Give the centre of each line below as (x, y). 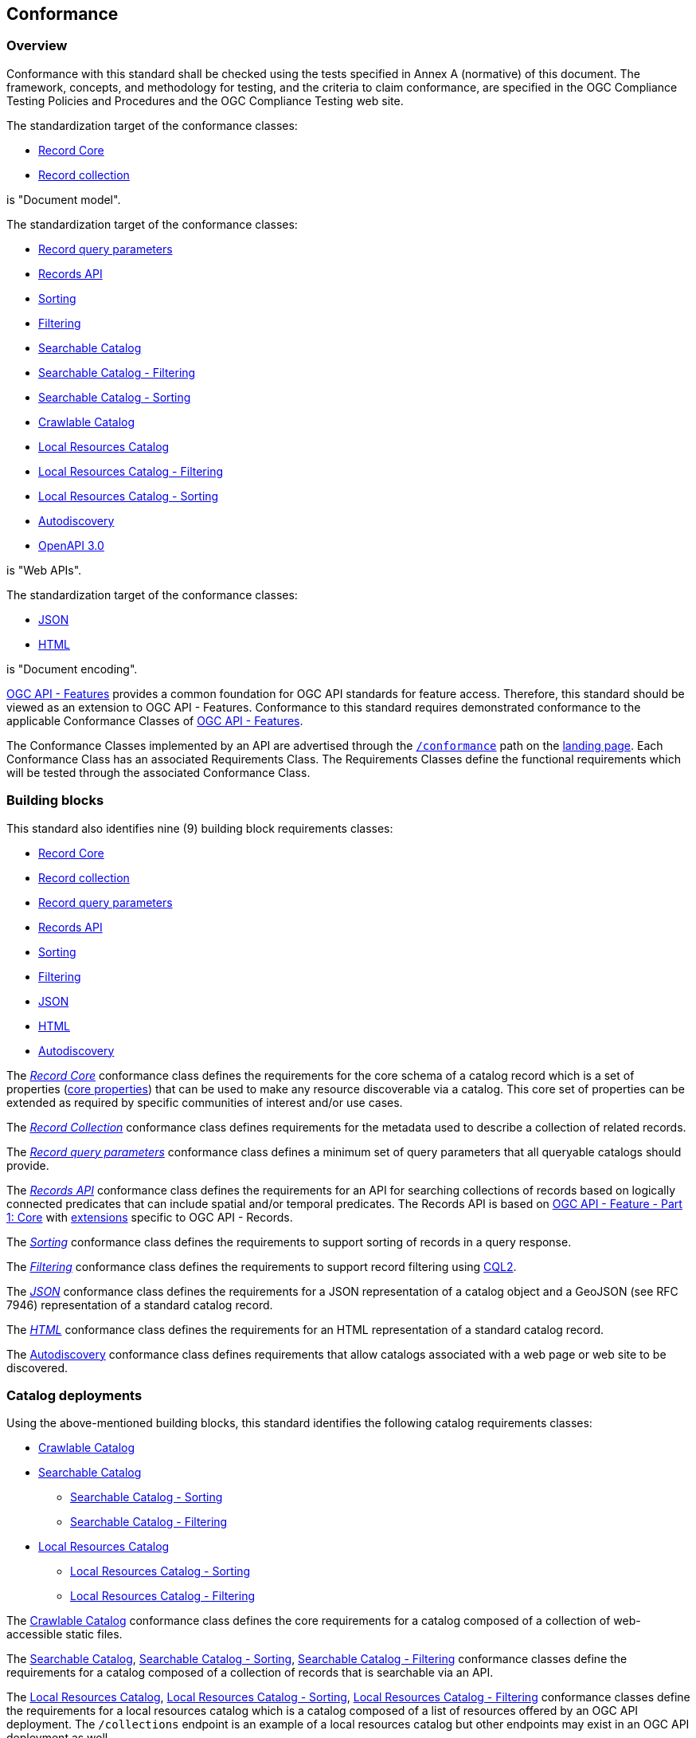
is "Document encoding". (72, 669)
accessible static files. (65, 1634)
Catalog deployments (74, 1395)
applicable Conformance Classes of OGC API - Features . (155, 720)
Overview (37, 46)
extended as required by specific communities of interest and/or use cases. (205, 1102)
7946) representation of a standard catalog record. (140, 1304)
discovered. (37, 1367)
